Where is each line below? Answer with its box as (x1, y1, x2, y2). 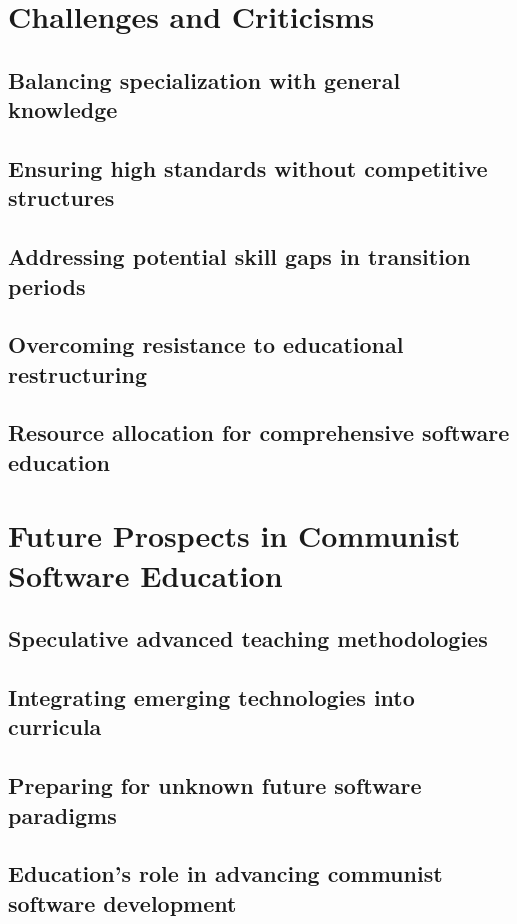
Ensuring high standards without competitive (8, 152, 488, 183)
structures (8, 182, 115, 213)
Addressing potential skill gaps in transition (8, 241, 471, 272)
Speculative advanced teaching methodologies (8, 623, 488, 654)
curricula (8, 711, 102, 742)
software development (8, 887, 237, 918)
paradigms (8, 799, 117, 830)
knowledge (8, 94, 118, 125)
